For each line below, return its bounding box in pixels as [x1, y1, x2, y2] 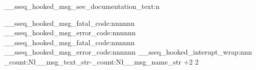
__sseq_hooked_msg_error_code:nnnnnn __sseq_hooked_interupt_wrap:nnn [4, 47, 252, 57]
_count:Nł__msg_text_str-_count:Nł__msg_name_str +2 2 [4, 56, 199, 67]
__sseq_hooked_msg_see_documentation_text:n [4, 1, 160, 11]
